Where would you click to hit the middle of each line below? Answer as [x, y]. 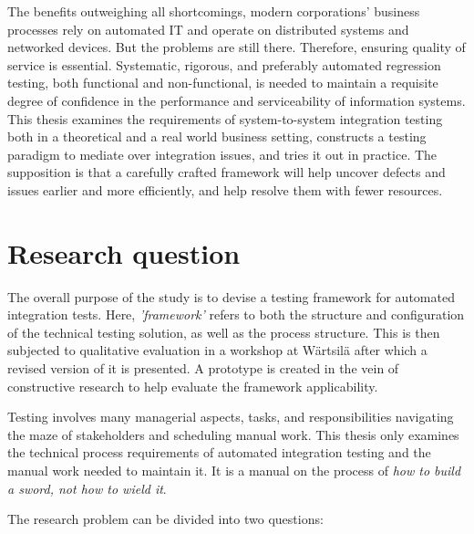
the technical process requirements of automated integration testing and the [219, 452]
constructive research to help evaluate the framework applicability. [193, 386]
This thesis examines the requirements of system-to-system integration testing [225, 118]
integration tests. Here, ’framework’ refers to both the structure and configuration [236, 314]
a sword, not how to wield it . [87, 488]
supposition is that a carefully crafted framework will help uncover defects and [227, 172]
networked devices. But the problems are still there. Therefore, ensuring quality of [237, 47]
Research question [124, 252]
